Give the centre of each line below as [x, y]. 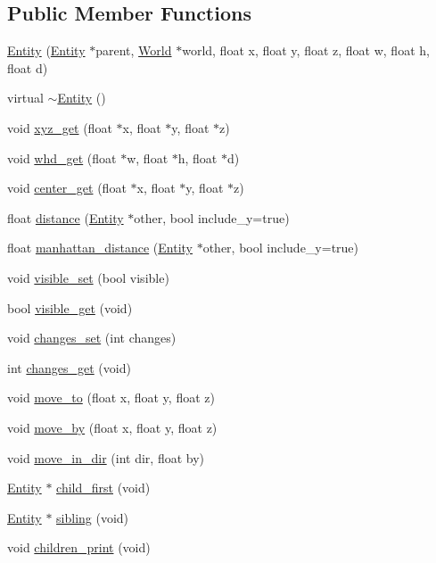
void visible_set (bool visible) [88, 277]
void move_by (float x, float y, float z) [112, 427]
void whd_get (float [62, 157]
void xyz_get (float [60, 127]
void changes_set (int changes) [92, 338]
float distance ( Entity [66, 217]
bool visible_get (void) [70, 307]
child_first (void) [103, 488]
